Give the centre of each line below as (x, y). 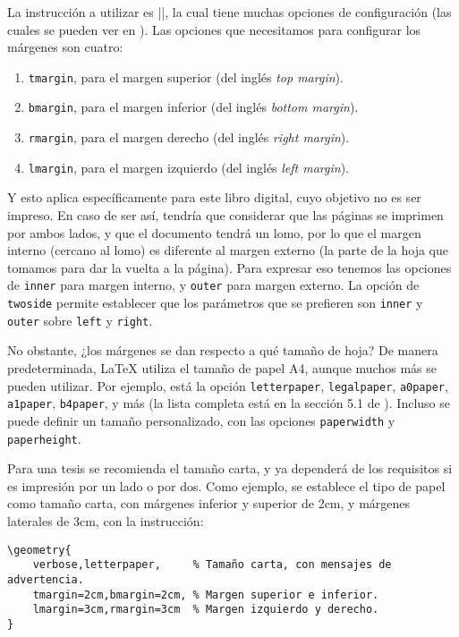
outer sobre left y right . (80, 320)
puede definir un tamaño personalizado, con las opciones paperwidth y (201, 420)
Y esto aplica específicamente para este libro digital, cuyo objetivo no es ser (214, 197)
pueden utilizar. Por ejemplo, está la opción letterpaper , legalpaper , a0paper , (228, 385)
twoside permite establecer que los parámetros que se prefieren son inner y (215, 303)
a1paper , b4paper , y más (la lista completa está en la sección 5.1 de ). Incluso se (229, 403)
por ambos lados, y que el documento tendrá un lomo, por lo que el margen (214, 232)
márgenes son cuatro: (65, 47)
